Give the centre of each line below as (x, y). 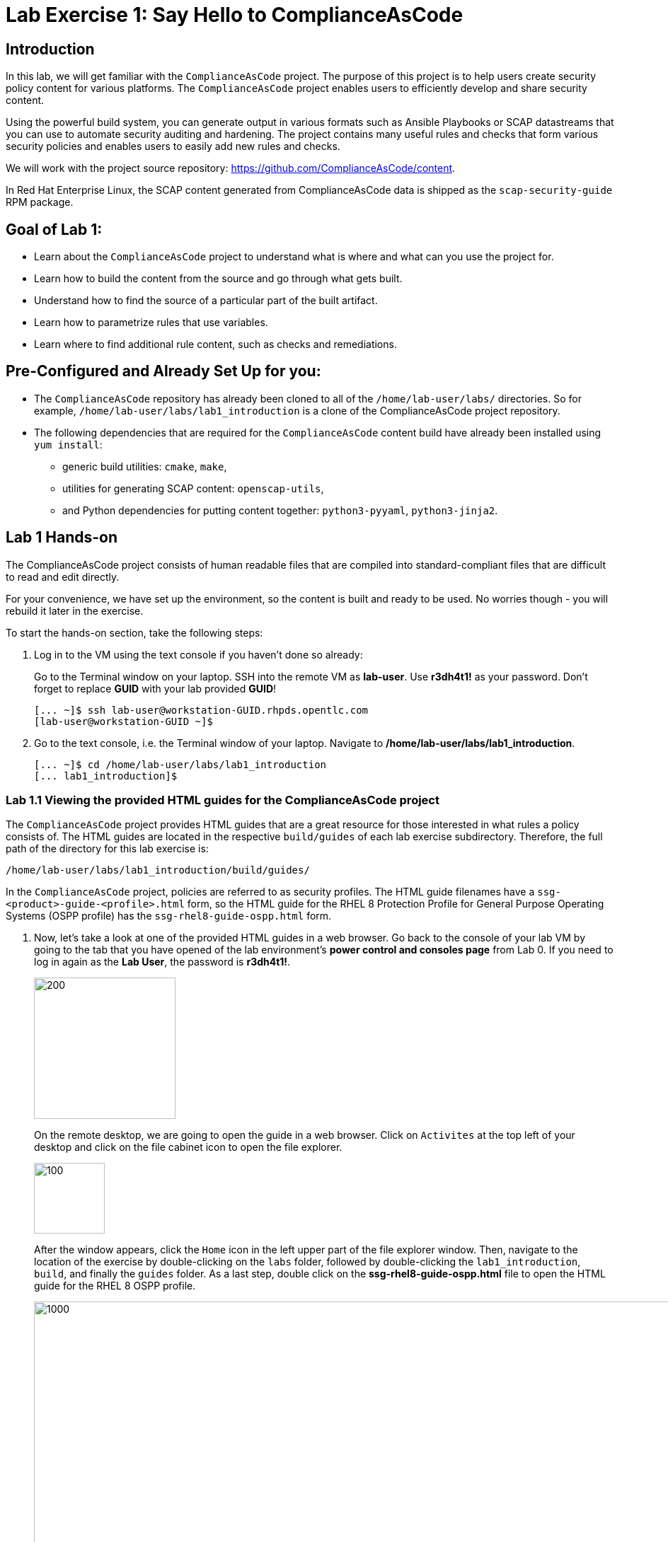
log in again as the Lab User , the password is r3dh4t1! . (162, 962)
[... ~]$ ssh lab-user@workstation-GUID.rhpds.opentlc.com (201, 710)
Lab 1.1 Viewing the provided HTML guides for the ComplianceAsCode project (223, 800)
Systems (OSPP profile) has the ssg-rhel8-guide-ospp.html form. (169, 916)
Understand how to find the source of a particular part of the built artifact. (206, 301)
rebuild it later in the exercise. (75, 610)
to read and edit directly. (63, 576)
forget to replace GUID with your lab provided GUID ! (155, 688)
